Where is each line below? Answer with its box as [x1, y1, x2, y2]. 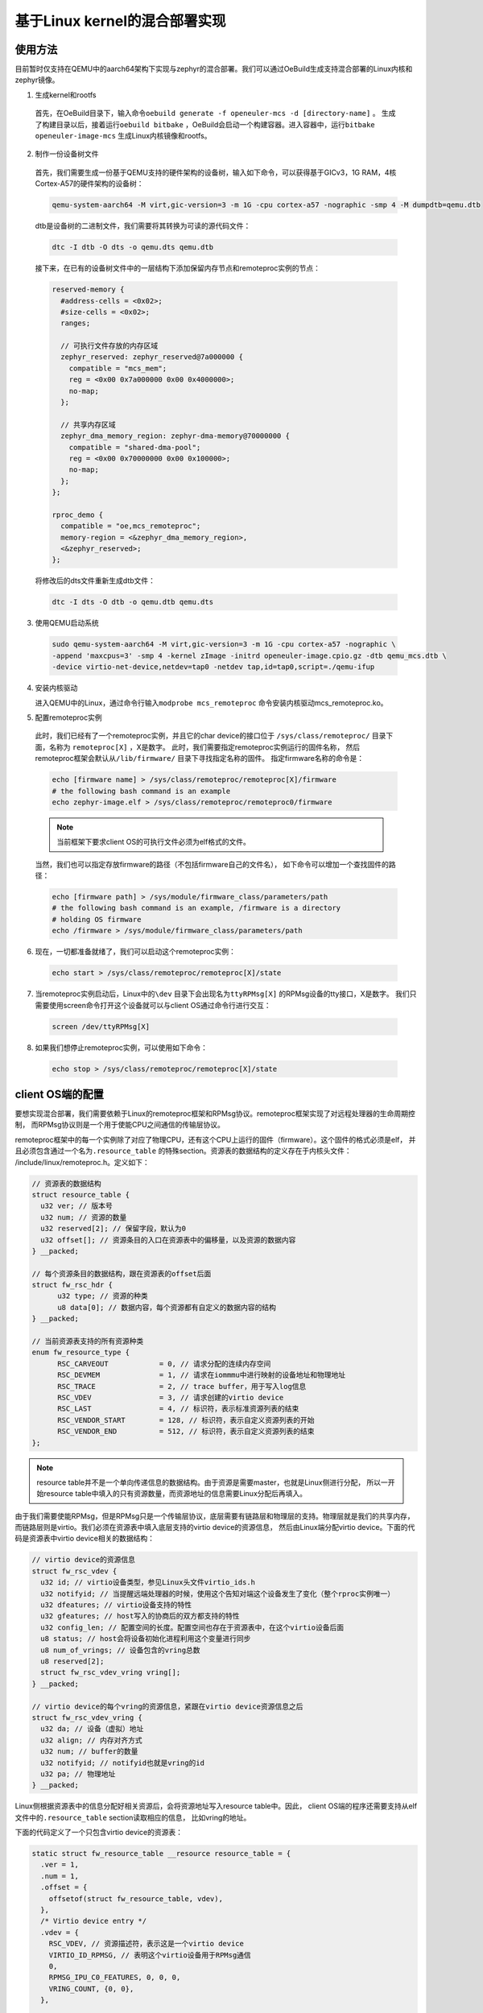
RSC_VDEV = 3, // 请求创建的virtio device [57, 1393, 284, 1402]
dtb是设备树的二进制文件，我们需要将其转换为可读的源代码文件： [35, 221, 251, 231]
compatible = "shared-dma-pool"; [68, 443, 201, 452]
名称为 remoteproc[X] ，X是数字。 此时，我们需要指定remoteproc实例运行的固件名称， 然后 [48, 742, 361, 752]
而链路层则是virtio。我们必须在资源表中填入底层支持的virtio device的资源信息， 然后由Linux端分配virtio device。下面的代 [14, 1523, 415, 1532]
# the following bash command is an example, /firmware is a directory [52, 903, 341, 913]
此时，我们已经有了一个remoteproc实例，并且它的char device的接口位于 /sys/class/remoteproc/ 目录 [35, 731, 386, 741]
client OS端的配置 [14, 1087, 104, 1101]
